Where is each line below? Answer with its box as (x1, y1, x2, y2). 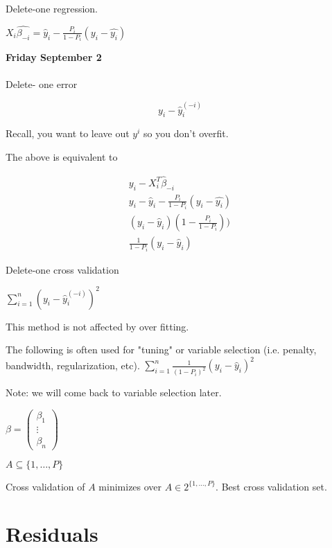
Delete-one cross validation (6, 262, 119, 276)
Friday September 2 (6, 50, 102, 64)
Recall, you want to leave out (6, 126, 130, 141)
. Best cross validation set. (216, 479, 327, 493)
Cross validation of (6, 479, 85, 493)
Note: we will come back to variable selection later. (6, 385, 222, 400)
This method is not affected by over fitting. (6, 319, 189, 333)
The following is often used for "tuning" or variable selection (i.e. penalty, (6, 342, 317, 357)
